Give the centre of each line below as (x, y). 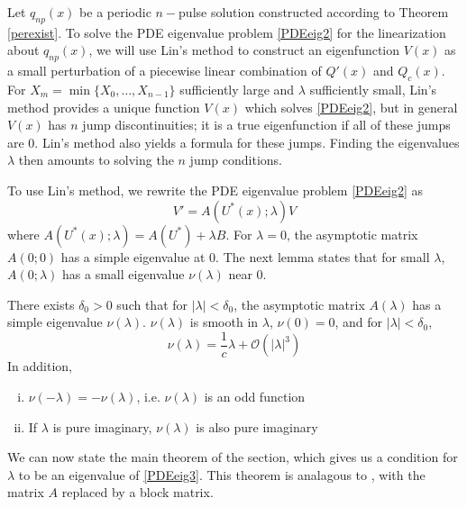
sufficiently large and (237, 89)
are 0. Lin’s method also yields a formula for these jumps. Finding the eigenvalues (233, 142)
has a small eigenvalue (124, 274)
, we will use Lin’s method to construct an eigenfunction (244, 50)
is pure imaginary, (102, 426)
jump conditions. (236, 160)
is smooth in (224, 322)
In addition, (40, 366)
